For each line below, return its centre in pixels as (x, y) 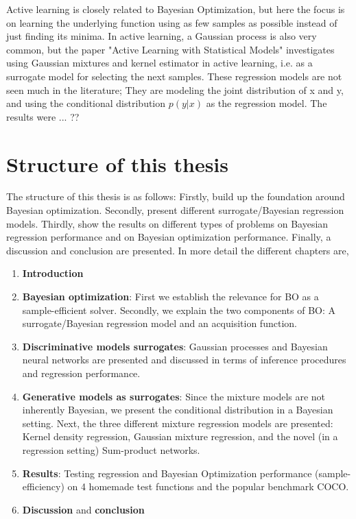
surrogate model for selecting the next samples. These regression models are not (174, 76)
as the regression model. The (266, 103)
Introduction (53, 273)
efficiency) (43, 486)
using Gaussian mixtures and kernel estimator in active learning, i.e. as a (159, 63)
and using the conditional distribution (86, 103)
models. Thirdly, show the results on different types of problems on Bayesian (167, 223)
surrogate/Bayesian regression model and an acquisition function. (159, 323)
